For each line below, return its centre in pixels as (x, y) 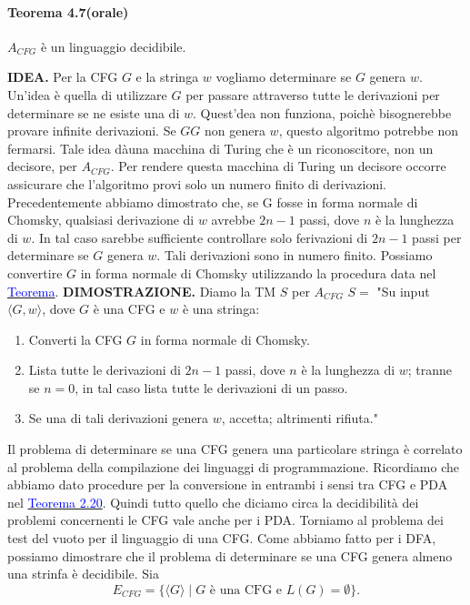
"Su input (403, 291)
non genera (235, 131)
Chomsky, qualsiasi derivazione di (101, 220)
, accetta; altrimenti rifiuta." (300, 418)
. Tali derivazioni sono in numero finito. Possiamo (295, 255)
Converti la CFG (75, 339)
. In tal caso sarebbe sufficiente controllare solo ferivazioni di (200, 237)
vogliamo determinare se (284, 77)
